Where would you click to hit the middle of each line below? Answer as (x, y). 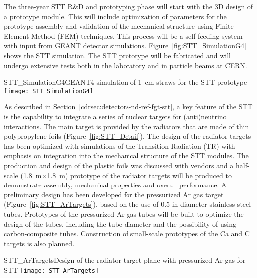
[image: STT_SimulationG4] (49, 91)
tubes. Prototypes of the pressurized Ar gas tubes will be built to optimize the (124, 214)
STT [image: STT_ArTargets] (52, 269)
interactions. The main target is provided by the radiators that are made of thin (127, 126)
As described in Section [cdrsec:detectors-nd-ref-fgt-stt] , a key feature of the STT (128, 107)
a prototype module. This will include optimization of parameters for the (115, 16)
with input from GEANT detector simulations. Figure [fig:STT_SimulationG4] (125, 46)
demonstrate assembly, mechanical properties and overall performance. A (115, 185)
